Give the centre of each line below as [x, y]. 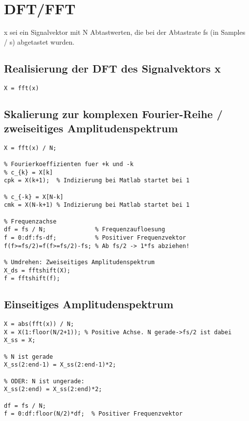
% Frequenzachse [30, 221]
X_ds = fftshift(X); [37, 270]
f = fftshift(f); [32, 279]
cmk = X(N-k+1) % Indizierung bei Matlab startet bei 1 [97, 205]
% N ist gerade [29, 357]
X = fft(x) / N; [30, 148]
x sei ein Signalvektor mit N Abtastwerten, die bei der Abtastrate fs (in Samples [125, 32]
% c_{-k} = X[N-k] [34, 197]
